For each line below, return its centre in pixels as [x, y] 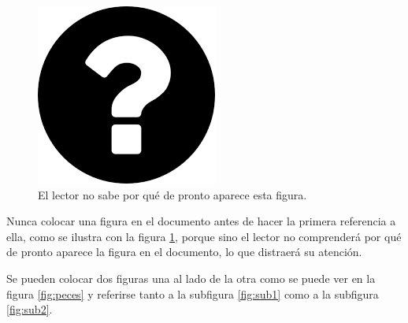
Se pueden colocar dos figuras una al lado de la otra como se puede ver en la [191, 278]
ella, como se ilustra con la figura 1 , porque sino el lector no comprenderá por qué [204, 236]
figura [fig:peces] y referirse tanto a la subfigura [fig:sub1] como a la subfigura [193, 293]
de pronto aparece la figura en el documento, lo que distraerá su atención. [184, 252]
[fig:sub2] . [30, 309]
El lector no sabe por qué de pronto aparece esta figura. [172, 194]
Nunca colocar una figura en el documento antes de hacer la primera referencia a [201, 221]
